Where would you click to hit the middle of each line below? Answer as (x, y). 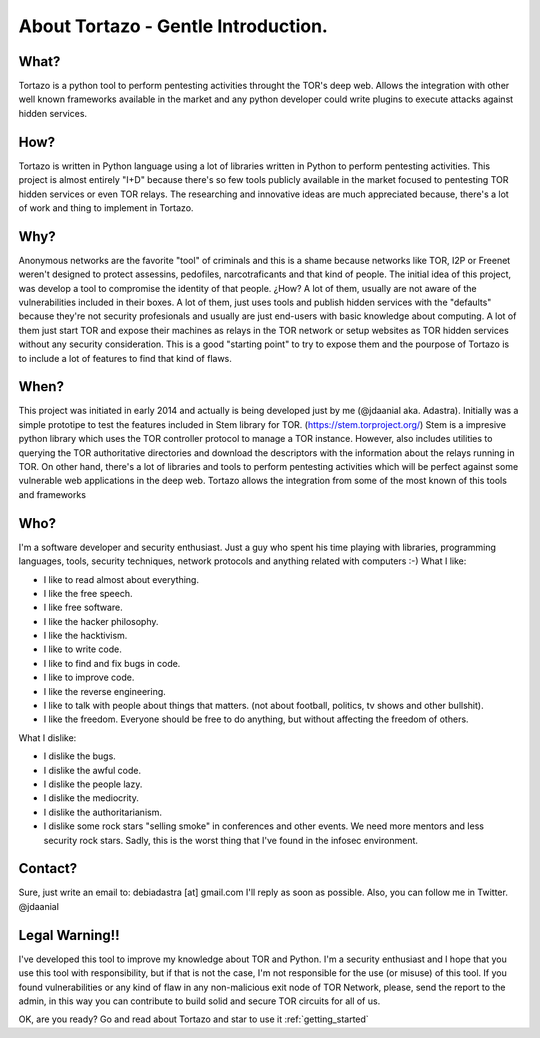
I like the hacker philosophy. (101, 621)
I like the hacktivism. (85, 636)
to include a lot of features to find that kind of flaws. (125, 358)
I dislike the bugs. (80, 756)
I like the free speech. (88, 593)
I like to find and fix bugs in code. (112, 663)
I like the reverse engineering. (105, 691)
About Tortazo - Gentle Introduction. (173, 26)
